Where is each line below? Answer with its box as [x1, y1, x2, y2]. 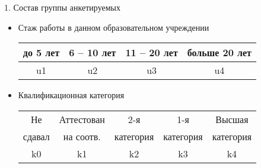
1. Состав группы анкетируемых [4, 1, 120, 13]
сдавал [23, 129, 50, 143]
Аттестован [59, 112, 105, 126]
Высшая [215, 112, 249, 126]
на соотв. [63, 129, 101, 143]
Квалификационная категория [18, 89, 125, 101]
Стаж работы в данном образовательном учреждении [18, 21, 209, 33]
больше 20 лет [187, 46, 252, 60]
